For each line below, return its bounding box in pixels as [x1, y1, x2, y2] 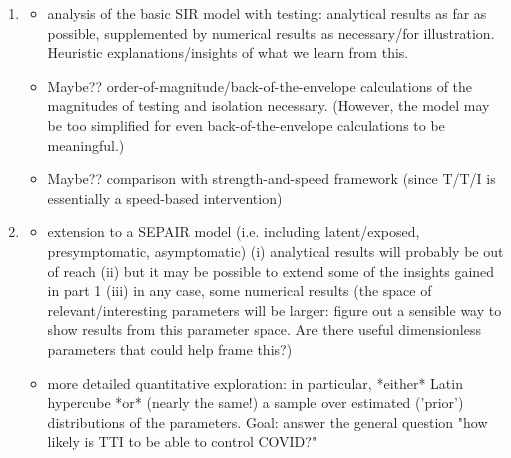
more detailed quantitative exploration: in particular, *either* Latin [47, 372, 463, 393]
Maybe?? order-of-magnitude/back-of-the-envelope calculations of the [47, 75, 473, 96]
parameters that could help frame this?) [47, 338, 293, 359]
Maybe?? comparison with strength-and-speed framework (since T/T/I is [47, 168, 496, 189]
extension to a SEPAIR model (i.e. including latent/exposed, [47, 221, 420, 242]
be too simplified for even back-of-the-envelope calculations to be [47, 114, 445, 135]
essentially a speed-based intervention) [47, 187, 283, 208]
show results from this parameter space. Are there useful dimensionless [47, 319, 481, 340]
